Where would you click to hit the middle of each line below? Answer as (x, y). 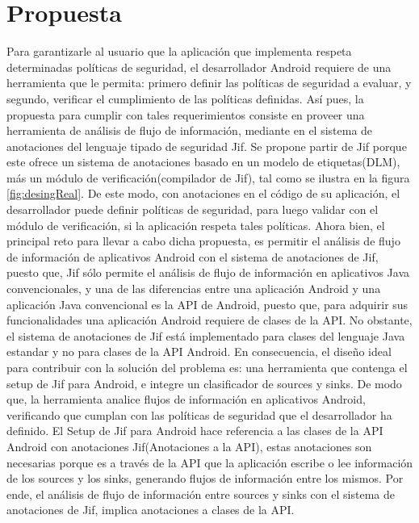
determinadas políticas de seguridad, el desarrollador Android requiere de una (199, 67)
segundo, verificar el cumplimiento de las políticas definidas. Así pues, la (185, 98)
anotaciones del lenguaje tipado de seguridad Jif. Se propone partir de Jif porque (207, 146)
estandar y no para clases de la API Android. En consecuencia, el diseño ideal (199, 351)
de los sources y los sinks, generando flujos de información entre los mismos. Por (205, 478)
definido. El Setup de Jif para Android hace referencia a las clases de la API (195, 431)
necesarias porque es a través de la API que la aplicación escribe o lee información (210, 462)
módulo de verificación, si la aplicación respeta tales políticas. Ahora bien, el (196, 225)
